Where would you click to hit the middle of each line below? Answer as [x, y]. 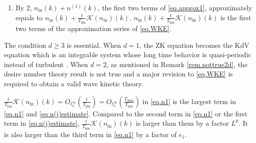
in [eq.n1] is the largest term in [189, 101]
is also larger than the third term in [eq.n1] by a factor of [90, 134]
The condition [25, 45]
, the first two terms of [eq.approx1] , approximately [175, 7]
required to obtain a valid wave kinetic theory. [74, 84]
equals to [29, 17]
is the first [236, 17]
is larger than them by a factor [182, 123]
